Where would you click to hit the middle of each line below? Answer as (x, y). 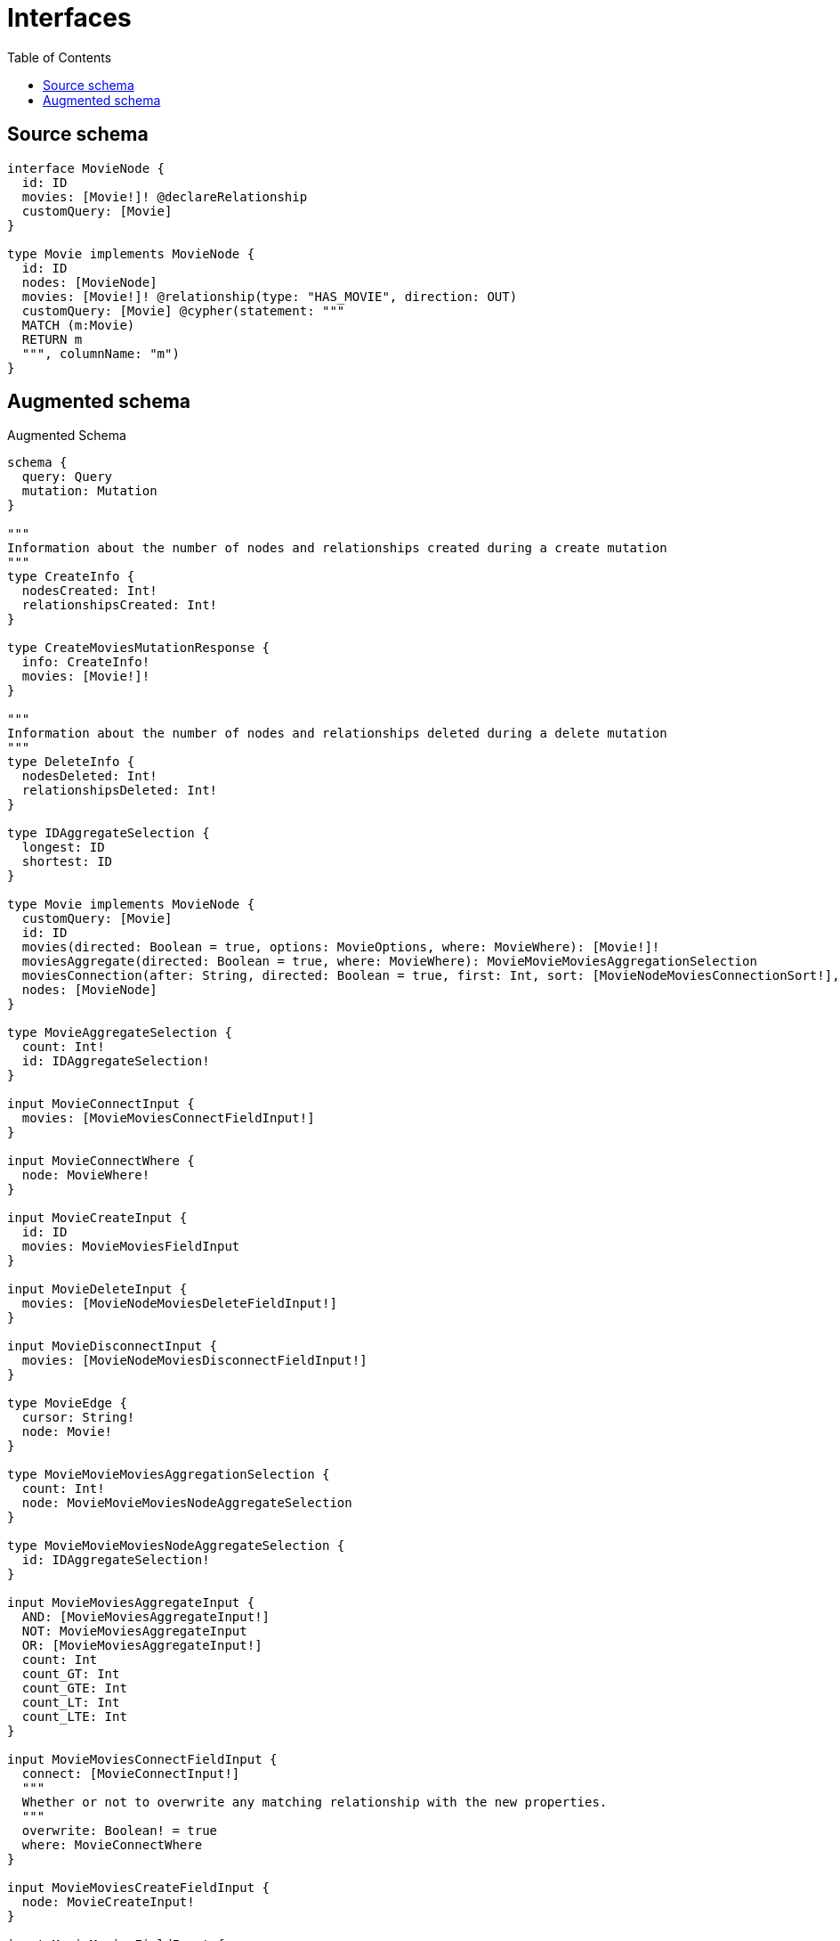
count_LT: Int (71, 1703)
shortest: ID (67, 862)
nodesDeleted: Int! (89, 776)
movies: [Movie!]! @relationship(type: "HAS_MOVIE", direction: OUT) (270, 296)
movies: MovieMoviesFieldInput (131, 1247)
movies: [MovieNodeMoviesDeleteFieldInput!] (179, 1304)
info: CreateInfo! (86, 662)
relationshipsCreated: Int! (120, 605)
